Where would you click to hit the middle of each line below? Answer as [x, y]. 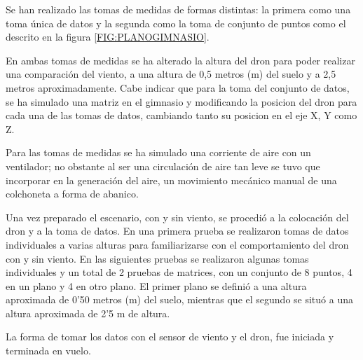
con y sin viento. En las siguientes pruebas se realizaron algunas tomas [157, 258]
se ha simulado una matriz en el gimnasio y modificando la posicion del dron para [181, 101]
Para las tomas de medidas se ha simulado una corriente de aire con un [158, 152]
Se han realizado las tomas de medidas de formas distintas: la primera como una [178, 9]
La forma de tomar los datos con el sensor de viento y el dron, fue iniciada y [170, 337]
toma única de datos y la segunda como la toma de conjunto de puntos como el [176, 23]
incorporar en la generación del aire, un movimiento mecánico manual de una [171, 180]
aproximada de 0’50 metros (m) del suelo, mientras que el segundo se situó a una [179, 299]
